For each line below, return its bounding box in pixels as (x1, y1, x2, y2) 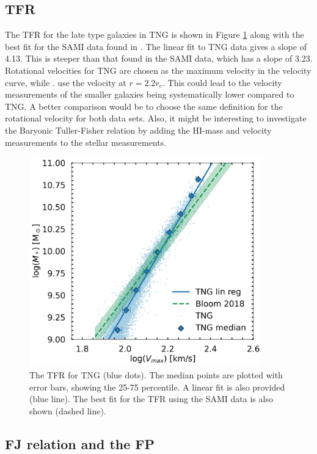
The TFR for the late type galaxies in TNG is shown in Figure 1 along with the (5, 28, 304, 41)
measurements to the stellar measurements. (5, 135, 167, 148)
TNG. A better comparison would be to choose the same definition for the (5, 99, 283, 112)
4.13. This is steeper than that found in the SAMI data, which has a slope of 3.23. (5, 52, 313, 65)
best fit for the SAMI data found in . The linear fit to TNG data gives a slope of (5, 40, 307, 52)
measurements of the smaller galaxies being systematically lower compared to (5, 88, 294, 101)
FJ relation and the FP (5, 434, 155, 453)
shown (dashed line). (29, 404, 106, 417)
